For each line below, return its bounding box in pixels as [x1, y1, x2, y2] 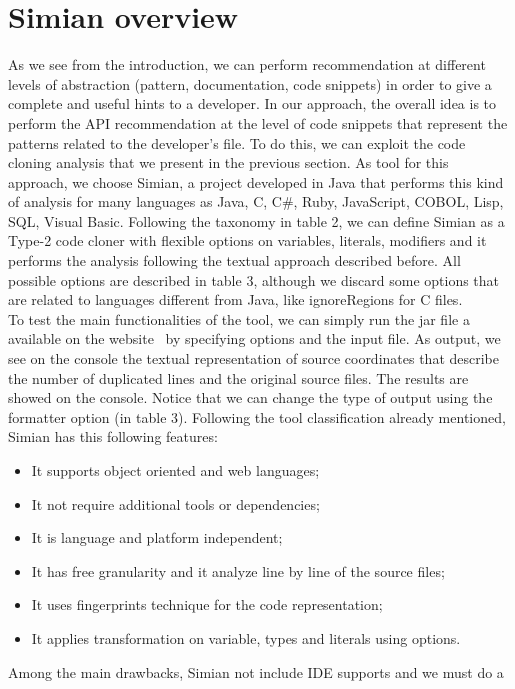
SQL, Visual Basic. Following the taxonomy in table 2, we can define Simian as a [8, 210, 505, 231]
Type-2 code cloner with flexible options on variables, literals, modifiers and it [8, 230, 487, 251]
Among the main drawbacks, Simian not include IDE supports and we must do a [8, 661, 504, 682]
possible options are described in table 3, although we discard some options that [8, 269, 500, 290]
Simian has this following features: [8, 426, 218, 447]
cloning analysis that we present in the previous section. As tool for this [8, 152, 449, 173]
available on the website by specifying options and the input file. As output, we [8, 328, 501, 349]
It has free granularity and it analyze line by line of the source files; [31, 560, 445, 581]
